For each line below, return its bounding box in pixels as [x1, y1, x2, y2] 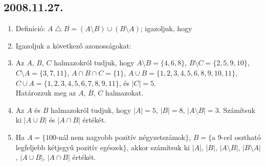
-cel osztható [221, 131, 261, 142]
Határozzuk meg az [15, 87, 76, 98]
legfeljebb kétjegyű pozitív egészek [15, 141, 123, 152]
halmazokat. [105, 87, 144, 98]
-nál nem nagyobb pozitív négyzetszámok [56, 131, 186, 142]
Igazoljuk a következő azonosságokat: [15, 40, 131, 51]
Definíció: [15, 23, 46, 34]
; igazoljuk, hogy [140, 23, 192, 34]
